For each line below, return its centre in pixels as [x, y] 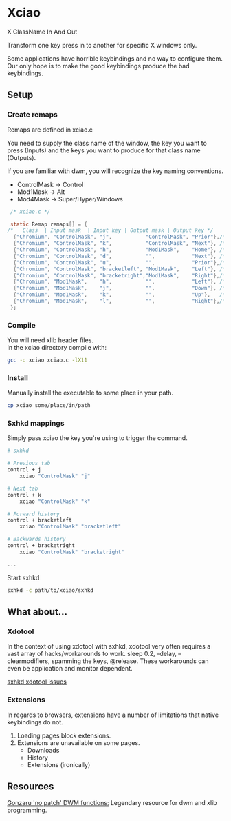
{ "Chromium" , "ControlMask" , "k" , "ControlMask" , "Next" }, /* [120, 244]
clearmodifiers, [29, 661]
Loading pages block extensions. [64, 735]
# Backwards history [37, 540]
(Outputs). [22, 157]
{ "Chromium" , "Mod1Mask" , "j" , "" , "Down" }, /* [120, 288]
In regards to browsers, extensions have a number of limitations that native [113, 715]
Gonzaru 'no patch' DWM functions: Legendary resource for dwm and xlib [112, 803]
